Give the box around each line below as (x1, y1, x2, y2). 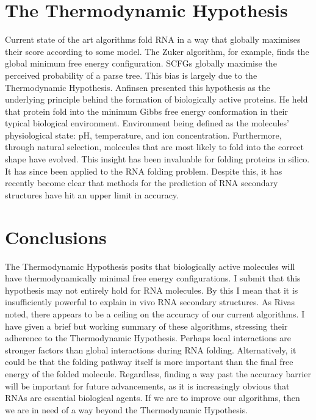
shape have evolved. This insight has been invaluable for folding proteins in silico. (5, 153, 310, 165)
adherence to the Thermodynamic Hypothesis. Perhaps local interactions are (5, 331, 291, 344)
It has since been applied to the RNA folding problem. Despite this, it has (5, 164, 282, 177)
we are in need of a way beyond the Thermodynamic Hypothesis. (5, 403, 248, 416)
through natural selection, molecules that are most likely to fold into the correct (5, 140, 304, 153)
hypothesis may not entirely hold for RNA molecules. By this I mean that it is (5, 283, 298, 296)
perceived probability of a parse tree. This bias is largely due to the (5, 68, 257, 81)
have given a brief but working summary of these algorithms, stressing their (5, 319, 288, 332)
